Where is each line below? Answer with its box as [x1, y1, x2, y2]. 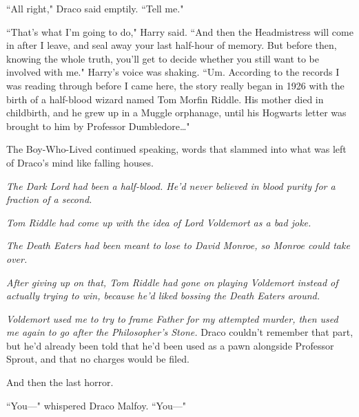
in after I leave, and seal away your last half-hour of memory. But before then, [6, 38, 337, 52]
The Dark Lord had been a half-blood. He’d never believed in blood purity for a [6, 178, 336, 193]
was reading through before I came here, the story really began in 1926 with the [6, 78, 345, 92]
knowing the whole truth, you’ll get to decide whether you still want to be [6, 51, 319, 65]
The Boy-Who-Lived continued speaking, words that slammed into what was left [6, 142, 347, 156]
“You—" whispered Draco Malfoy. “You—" [6, 398, 186, 412]
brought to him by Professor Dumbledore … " [6, 118, 190, 133]
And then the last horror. [6, 375, 114, 389]
